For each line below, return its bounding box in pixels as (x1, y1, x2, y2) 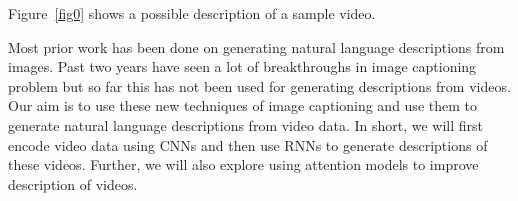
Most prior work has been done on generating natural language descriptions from (8, 36, 505, 57)
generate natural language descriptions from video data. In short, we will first (8, 114, 484, 135)
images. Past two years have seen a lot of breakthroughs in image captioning (8, 56, 477, 77)
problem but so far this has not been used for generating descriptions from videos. (8, 75, 511, 96)
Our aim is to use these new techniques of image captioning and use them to (8, 95, 477, 116)
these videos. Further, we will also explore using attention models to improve (8, 154, 479, 175)
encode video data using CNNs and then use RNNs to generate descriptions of (8, 134, 488, 155)
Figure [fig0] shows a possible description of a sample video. (8, 3, 376, 23)
